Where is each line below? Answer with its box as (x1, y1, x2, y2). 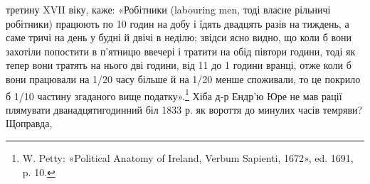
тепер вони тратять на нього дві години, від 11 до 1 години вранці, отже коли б (6, 58, 351, 72)
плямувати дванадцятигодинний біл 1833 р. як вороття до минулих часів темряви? (6, 102, 363, 117)
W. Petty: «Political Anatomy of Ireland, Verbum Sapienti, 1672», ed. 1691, (22, 151, 354, 165)
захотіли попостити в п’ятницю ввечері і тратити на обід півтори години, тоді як (6, 43, 356, 58)
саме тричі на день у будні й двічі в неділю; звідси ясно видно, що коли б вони (6, 30, 352, 45)
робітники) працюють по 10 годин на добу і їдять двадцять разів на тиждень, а (6, 16, 349, 31)
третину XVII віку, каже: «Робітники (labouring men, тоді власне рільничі (6, 2, 331, 16)
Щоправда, (6, 116, 53, 131)
